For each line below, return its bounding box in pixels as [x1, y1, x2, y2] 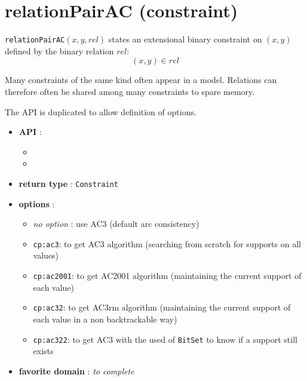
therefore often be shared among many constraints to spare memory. [5, 85, 255, 97]
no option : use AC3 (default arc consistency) [33, 217, 199, 230]
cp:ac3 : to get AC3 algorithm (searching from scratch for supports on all [33, 237, 301, 250]
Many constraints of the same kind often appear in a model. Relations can [5, 73, 277, 86]
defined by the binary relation [5, 44, 114, 57]
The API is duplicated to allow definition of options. [5, 105, 197, 118]
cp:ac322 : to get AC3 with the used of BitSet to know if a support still [33, 333, 297, 345]
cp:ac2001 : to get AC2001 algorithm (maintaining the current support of [33, 269, 302, 282]
